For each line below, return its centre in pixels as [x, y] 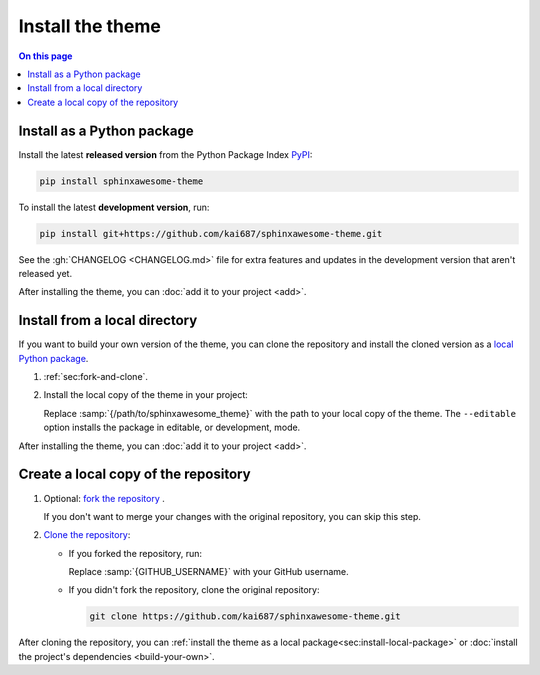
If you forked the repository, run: [135, 553]
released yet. [45, 273]
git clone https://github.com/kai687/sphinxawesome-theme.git [245, 616]
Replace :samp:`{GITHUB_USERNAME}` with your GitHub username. [208, 572]
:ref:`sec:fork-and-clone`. [96, 377]
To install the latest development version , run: [114, 207]
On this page [45, 56]
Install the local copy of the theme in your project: [146, 395]
